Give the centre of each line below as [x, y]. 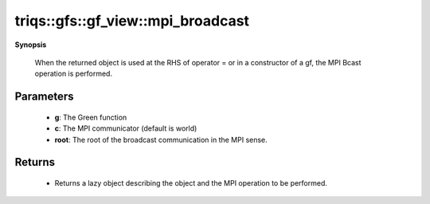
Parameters [44, 97]
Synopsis [31, 45]
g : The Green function [91, 117]
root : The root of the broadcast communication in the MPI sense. [161, 139]
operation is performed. [74, 74]
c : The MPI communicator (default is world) [126, 128]
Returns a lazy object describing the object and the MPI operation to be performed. [191, 182]
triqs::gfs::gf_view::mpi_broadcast [132, 21]
